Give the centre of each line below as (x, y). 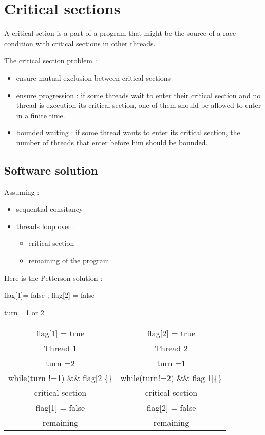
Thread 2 (171, 348)
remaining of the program (69, 261)
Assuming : (22, 191)
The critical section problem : (51, 60)
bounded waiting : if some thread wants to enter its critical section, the (128, 132)
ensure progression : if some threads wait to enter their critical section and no (138, 95)
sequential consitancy (50, 209)
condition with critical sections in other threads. (80, 43)
